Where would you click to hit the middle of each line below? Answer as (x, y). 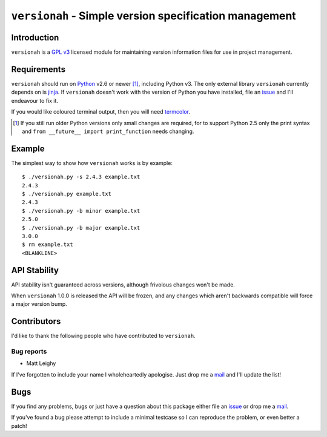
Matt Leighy (41, 363)
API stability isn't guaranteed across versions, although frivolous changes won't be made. (123, 285)
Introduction (35, 37)
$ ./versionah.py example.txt (67, 194)
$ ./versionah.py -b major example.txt (81, 228)
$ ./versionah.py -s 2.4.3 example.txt (81, 177)
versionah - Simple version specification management (154, 16)
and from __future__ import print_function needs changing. (108, 131)
